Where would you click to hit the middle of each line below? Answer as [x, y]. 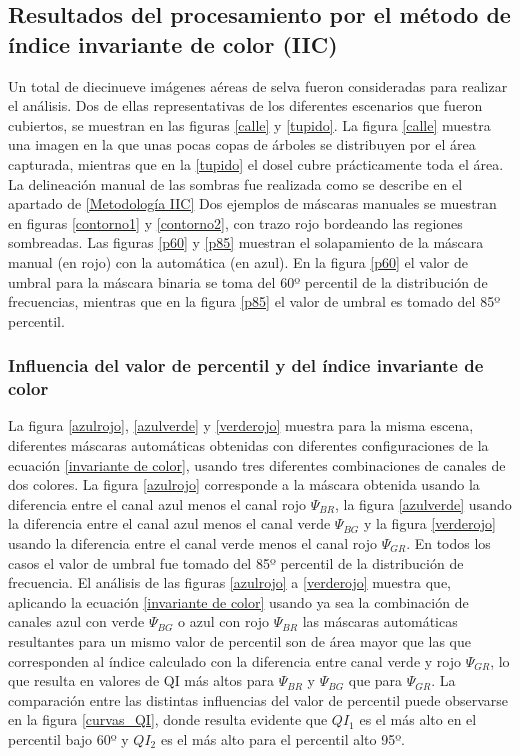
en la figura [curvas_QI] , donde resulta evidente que [168, 719]
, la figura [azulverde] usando [423, 503]
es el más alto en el [418, 719]
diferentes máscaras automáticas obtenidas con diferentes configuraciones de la [248, 445]
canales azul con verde [76, 621]
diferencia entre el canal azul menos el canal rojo [157, 503]
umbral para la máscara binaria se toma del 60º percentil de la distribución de [248, 281]
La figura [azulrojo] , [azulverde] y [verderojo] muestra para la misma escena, [241, 425]
